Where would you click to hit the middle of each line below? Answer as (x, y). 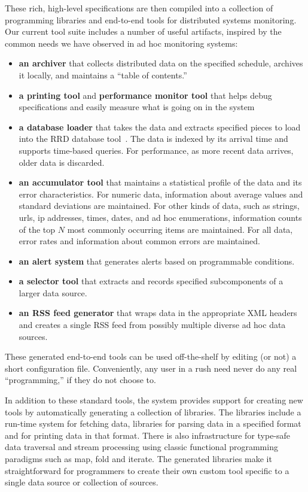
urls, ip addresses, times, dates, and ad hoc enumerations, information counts (160, 217)
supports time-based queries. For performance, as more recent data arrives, (156, 150)
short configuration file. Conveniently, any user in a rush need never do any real (151, 368)
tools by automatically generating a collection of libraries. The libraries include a (153, 411)
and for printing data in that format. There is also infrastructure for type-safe (148, 435)
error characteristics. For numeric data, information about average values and (161, 194)
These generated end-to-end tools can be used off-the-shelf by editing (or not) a (151, 356)
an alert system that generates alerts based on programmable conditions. (157, 261)
